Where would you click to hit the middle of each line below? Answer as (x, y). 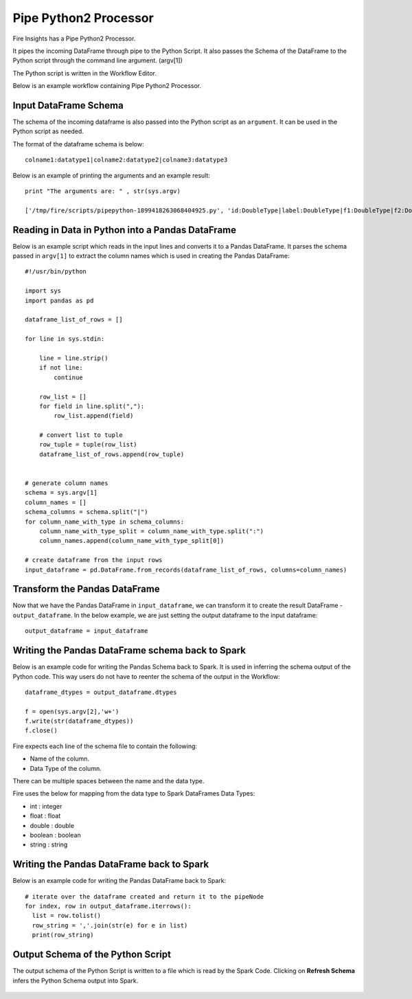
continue (68, 377)
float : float (45, 816)
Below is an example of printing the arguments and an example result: (112, 175)
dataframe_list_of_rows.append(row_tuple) (112, 454)
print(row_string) (63, 935)
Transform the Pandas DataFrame (87, 589)
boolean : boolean (56, 835)
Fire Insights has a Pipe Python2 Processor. (74, 38)
